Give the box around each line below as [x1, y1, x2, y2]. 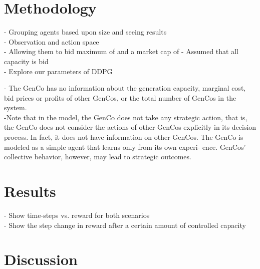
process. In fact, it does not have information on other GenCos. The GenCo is [4, 132, 243, 142]
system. [4, 102, 27, 113]
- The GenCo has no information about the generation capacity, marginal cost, [4, 83, 246, 93]
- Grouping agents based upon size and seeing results [4, 27, 167, 37]
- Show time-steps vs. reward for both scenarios [4, 209, 150, 220]
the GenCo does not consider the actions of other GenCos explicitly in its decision [4, 122, 256, 132]
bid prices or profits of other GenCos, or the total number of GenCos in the [4, 92, 236, 103]
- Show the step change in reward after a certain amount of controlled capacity [4, 219, 246, 230]
